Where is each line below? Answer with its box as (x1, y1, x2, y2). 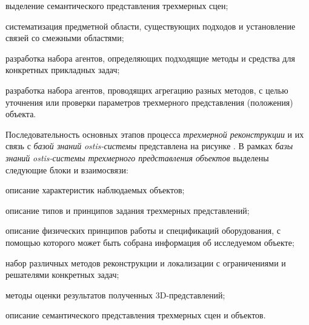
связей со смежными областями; (5, 31, 124, 44)
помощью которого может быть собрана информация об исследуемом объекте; (5, 236, 294, 248)
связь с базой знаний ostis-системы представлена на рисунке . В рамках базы (5, 140, 293, 152)
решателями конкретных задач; (5, 268, 119, 281)
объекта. (5, 108, 36, 120)
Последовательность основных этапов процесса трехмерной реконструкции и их (5, 127, 304, 140)
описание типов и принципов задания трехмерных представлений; (5, 204, 250, 216)
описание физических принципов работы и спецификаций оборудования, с (5, 224, 281, 237)
